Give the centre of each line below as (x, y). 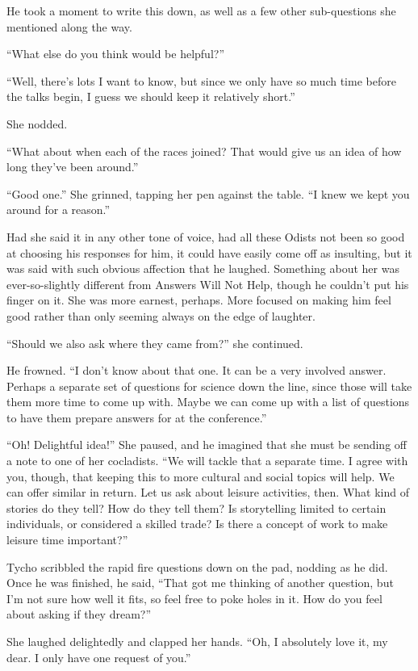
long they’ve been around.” (73, 167)
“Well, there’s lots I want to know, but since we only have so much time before (201, 80)
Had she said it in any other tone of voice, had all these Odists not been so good (206, 236)
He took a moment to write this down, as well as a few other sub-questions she (201, 10)
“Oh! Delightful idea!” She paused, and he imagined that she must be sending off (207, 445)
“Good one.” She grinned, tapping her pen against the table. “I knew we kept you (208, 193)
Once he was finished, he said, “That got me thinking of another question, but (200, 583)
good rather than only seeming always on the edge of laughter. (161, 315)
